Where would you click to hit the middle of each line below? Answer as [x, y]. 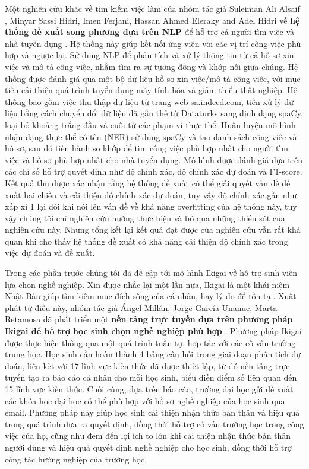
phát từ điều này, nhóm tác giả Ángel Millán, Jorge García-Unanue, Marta [141, 307]
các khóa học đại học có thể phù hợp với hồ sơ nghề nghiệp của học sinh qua [145, 400]
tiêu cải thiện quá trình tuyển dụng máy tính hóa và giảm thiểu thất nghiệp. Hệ [151, 90]
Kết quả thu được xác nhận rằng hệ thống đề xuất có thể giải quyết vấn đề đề [148, 183]
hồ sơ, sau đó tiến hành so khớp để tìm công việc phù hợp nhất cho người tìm [147, 148]
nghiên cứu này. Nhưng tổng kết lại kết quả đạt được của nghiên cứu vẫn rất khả [153, 229]
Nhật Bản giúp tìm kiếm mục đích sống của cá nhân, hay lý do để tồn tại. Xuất [151, 296]
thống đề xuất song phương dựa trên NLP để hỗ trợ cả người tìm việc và [150, 32]
